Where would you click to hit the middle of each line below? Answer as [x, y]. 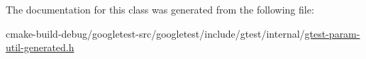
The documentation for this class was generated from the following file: [160, 9]
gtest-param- [332, 33]
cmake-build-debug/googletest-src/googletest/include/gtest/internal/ [155, 33]
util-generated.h [40, 47]
